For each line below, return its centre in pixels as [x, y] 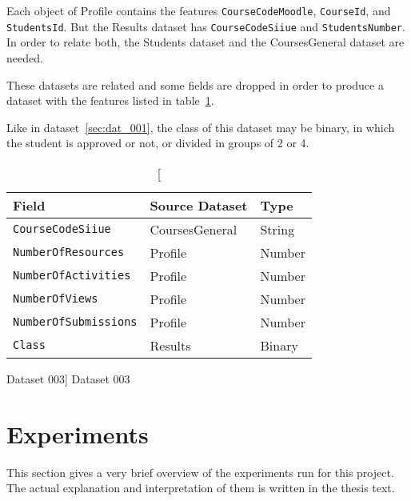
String [277, 229]
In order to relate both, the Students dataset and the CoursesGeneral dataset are [205, 42]
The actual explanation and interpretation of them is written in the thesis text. [201, 488]
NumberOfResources [69, 253]
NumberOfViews [56, 299]
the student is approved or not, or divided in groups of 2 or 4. [158, 143]
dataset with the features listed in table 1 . [110, 100]
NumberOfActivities [72, 276]
